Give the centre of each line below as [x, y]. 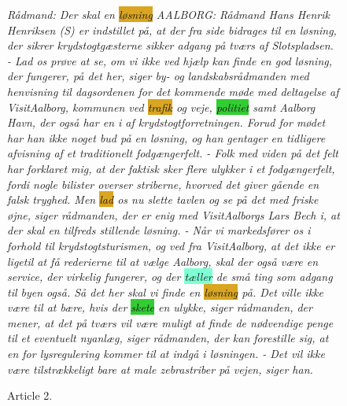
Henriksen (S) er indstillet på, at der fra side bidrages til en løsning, [172, 30]
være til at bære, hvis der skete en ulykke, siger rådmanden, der [160, 307]
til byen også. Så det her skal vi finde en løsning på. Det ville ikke [165, 292]
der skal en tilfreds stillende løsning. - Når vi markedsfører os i [159, 230]
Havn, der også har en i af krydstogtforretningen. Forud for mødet [166, 122]
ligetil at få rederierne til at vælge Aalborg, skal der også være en [163, 261]
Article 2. [30, 395]
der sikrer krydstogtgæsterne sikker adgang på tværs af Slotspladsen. [170, 45]
